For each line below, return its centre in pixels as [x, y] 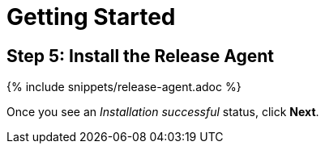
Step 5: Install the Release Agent [141, 56]
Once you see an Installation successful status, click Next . [163, 112]
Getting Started [91, 17]
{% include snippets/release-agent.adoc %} [124, 87]
